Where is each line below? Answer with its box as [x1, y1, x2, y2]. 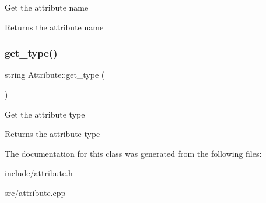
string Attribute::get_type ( [5, 68, 105, 81]
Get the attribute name [5, 1, 89, 13]
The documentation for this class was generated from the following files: [5, 147, 262, 159]
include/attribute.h [5, 167, 73, 179]
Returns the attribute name [5, 20, 104, 33]
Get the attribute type [5, 108, 85, 120]
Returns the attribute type [5, 128, 100, 140]
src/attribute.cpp [5, 186, 66, 198]
